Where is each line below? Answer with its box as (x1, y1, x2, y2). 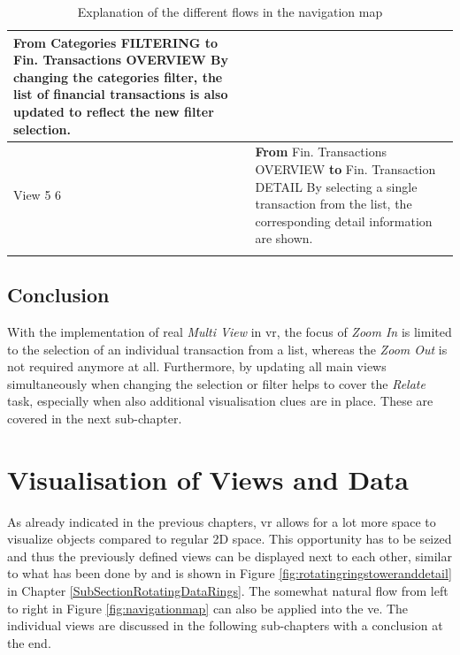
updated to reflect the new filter (13, 102, 214, 120)
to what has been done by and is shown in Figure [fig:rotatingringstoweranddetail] (7, 564, 452, 583)
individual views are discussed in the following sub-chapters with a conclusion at (7, 616, 443, 635)
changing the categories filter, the (13, 67, 223, 86)
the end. (7, 633, 51, 651)
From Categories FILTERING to (13, 33, 218, 51)
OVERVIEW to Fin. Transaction (255, 160, 436, 178)
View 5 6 (13, 186, 62, 204)
